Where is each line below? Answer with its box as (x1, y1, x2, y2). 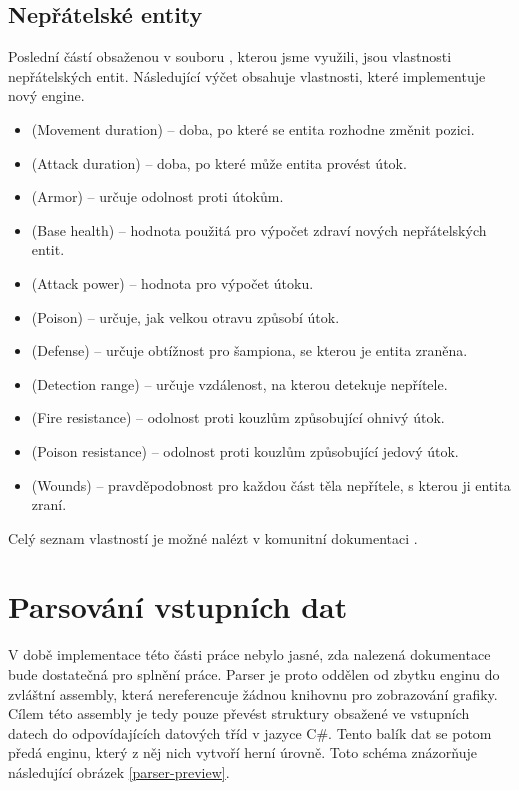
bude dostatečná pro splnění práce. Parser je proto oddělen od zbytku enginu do (8, 664, 500, 685)
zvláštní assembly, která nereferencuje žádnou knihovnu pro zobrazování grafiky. (8, 683, 498, 704)
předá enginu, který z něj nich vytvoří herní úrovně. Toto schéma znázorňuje (8, 742, 477, 763)
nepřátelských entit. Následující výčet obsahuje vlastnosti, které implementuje (8, 65, 486, 86)
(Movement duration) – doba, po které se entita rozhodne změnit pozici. (31, 118, 475, 139)
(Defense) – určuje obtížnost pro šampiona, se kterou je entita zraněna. (31, 340, 468, 361)
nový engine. (8, 85, 85, 106)
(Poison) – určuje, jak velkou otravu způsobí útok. (31, 306, 340, 327)
